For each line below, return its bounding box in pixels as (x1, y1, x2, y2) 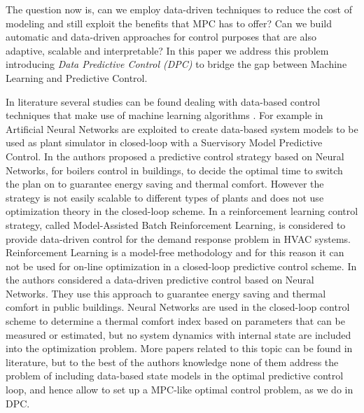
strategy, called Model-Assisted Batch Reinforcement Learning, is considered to (6, 217, 346, 232)
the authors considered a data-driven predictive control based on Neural (6, 272, 314, 287)
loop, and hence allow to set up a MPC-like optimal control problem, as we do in (6, 382, 353, 397)
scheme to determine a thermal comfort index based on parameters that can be (6, 314, 345, 328)
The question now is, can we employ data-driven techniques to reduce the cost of (6, 2, 352, 16)
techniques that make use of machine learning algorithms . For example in (6, 108, 323, 122)
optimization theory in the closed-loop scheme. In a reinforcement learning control (6, 204, 358, 218)
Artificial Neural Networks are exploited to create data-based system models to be (6, 121, 358, 136)
